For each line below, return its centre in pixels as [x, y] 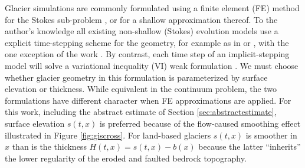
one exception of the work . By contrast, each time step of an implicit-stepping [147, 54]
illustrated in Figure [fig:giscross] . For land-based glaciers [108, 135]
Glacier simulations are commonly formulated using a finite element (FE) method [152, 8]
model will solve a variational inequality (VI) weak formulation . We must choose [152, 65]
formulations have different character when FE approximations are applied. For [148, 100]
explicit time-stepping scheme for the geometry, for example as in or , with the [147, 42]
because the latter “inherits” [250, 146]
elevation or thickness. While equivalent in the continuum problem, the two [141, 89]
